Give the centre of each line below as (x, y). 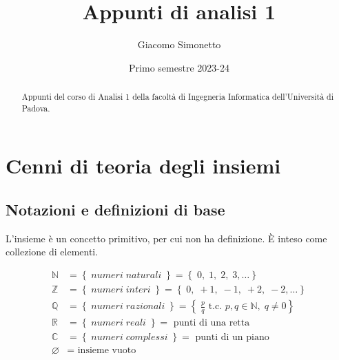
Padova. (36, 108)
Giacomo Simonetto (179, 44)
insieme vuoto (107, 351)
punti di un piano (232, 338)
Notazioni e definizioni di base (115, 209)
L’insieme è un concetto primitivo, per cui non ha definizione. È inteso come (166, 238)
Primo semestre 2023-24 (179, 67)
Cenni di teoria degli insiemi (143, 166)
